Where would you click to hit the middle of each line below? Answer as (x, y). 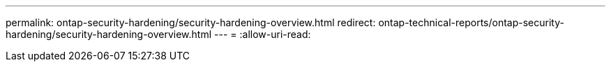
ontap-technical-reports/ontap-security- (471, 22)
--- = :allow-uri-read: (263, 34)
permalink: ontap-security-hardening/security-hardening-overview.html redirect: (191, 22)
